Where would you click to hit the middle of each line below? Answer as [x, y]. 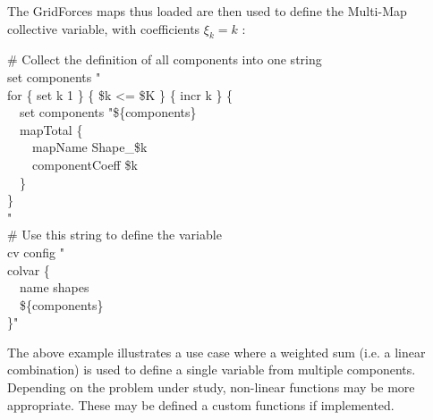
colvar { [29, 269]
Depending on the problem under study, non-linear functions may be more [211, 387]
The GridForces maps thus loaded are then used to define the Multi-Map [207, 11]
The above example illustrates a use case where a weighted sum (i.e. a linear [216, 352]
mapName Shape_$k [89, 147]
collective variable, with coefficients [104, 28]
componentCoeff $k [85, 164]
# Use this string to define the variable [115, 235]
